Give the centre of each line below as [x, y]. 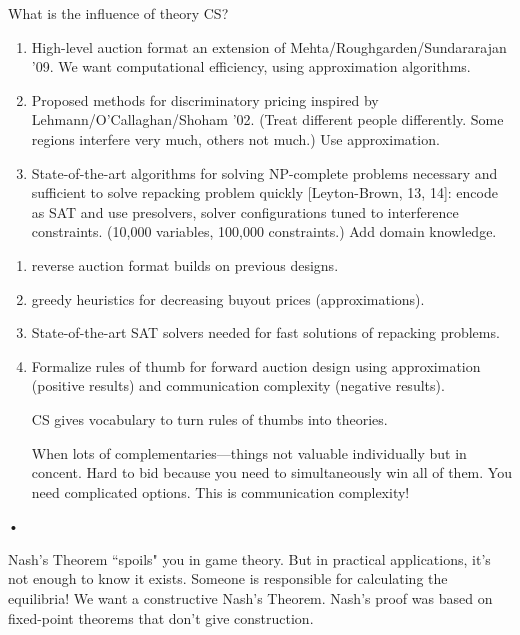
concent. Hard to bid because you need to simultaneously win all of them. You [271, 472]
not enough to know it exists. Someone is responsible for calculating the [228, 578]
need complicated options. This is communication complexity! [220, 491]
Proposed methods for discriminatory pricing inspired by [205, 99]
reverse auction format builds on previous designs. [185, 264]
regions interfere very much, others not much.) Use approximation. [235, 138]
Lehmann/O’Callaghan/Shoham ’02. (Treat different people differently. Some [267, 119]
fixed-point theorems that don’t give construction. [161, 617]
